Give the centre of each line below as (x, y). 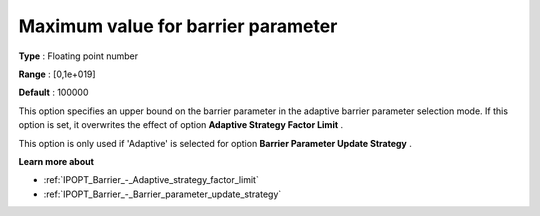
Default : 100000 (53, 92)
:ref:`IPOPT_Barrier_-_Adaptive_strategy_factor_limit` (151, 180)
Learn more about (56, 161)
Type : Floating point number (78, 56)
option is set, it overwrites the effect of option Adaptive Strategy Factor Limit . (181, 125)
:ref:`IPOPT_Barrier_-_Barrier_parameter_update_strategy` (162, 194)
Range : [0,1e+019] (57, 74)
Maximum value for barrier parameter (178, 26)
